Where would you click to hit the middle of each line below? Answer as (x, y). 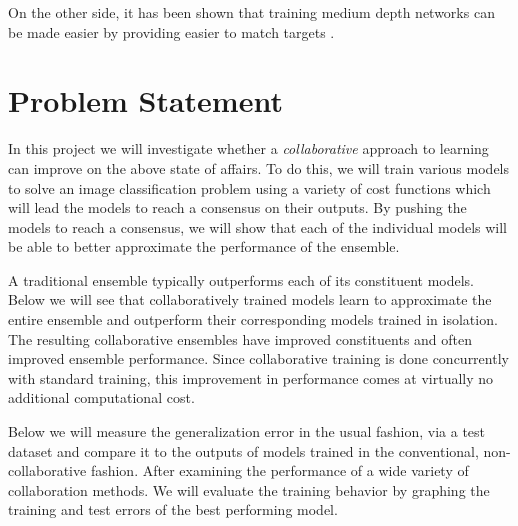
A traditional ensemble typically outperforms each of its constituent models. (241, 279)
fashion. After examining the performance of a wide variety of (279, 470)
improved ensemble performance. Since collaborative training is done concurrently (258, 358)
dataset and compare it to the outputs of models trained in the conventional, (243, 450)
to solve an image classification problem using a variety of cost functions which (249, 187)
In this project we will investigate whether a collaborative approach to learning (248, 148)
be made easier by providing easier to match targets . (171, 31)
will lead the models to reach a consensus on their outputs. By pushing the (237, 207)
